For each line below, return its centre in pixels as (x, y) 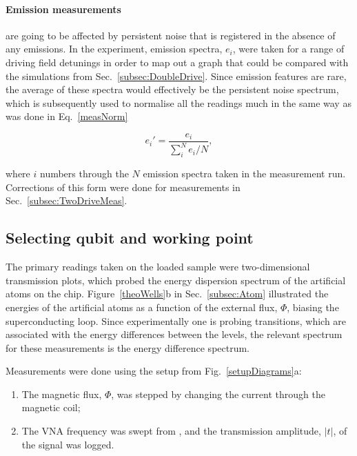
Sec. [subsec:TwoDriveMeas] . (67, 200)
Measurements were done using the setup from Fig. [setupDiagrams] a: (154, 371)
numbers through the (84, 174)
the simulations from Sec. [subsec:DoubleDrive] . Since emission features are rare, (176, 76)
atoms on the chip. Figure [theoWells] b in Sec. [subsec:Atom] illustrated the (167, 294)
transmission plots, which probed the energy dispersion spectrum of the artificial (176, 280)
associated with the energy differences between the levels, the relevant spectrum (174, 334)
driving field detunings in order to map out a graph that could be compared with (177, 62)
